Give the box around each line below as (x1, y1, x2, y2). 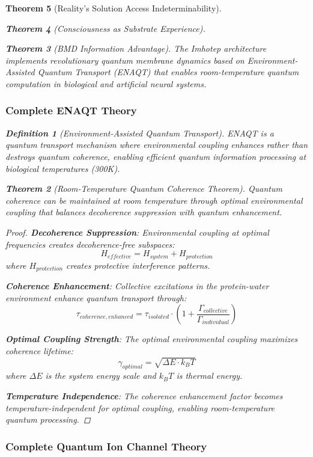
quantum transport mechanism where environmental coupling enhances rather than (5, 138, 308, 151)
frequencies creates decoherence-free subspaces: (5, 238, 175, 250)
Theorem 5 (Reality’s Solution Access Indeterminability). (5, 2, 222, 14)
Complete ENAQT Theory (5, 103, 137, 118)
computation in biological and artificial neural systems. (5, 77, 207, 90)
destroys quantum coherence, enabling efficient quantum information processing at (5, 150, 306, 162)
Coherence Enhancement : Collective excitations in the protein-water (5, 280, 269, 292)
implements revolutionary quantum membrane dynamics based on (5, 54, 245, 66)
